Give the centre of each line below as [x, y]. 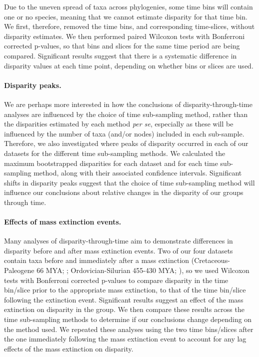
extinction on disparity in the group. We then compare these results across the [124, 309]
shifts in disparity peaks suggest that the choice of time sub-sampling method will [129, 182]
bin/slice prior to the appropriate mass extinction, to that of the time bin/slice [125, 290]
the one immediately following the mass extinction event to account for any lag [125, 339]
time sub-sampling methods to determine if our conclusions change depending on [128, 319]
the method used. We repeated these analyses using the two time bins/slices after [129, 329]
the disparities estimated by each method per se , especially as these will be [119, 124]
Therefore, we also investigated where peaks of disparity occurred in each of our [126, 143]
